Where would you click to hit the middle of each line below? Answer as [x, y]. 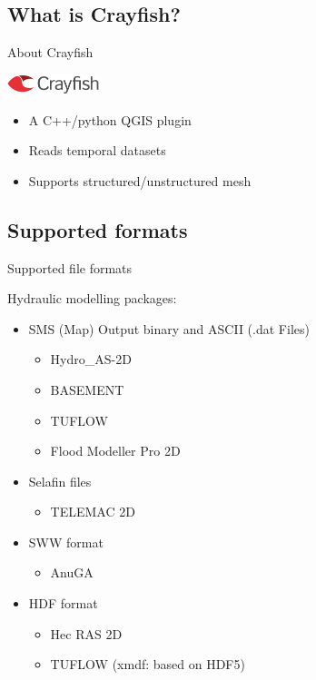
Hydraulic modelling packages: [92, 298]
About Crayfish [50, 52]
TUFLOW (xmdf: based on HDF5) [148, 664]
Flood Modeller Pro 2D [115, 451]
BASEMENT [87, 389]
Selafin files [60, 481]
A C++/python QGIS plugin [110, 119]
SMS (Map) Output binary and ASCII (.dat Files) [169, 328]
